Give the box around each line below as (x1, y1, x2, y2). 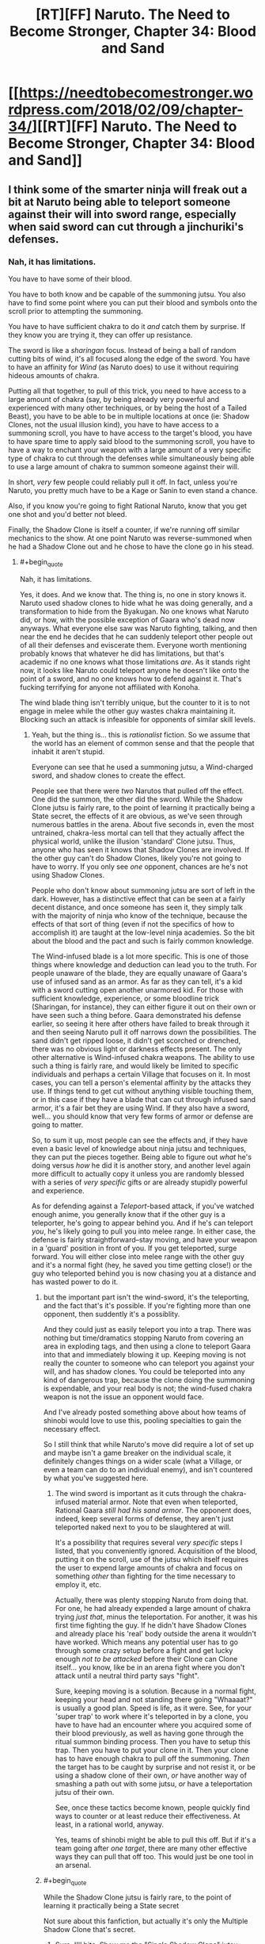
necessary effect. (43, 1424, 101, 1433)
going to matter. (31, 1119, 84, 1129)
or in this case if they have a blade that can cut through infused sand (31, 1094, 256, 1104)
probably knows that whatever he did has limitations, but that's (19, 649, 225, 658)
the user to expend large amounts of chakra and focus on (55, 1563, 243, 1572)
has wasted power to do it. (31, 1276, 119, 1286)
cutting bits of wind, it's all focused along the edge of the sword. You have (8, 354, 251, 363)
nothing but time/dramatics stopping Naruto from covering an (43, 1333, 244, 1342)
